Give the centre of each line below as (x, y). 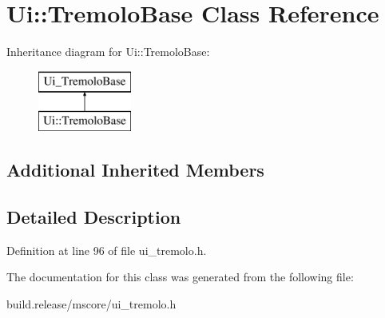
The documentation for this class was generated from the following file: (180, 277)
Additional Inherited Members (135, 170)
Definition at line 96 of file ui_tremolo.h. (107, 250)
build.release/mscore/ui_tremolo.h (91, 304)
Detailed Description (94, 217)
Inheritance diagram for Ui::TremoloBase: (108, 52)
